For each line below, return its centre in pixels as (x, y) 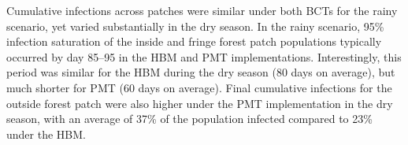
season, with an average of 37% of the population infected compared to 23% (189, 119)
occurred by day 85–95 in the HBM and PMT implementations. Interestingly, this (204, 56)
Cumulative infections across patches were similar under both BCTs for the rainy (202, 10)
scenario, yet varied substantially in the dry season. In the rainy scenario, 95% (195, 26)
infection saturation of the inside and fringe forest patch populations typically (194, 41)
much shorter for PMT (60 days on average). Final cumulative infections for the (199, 87)
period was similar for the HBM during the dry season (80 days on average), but (201, 72)
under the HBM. (46, 134)
